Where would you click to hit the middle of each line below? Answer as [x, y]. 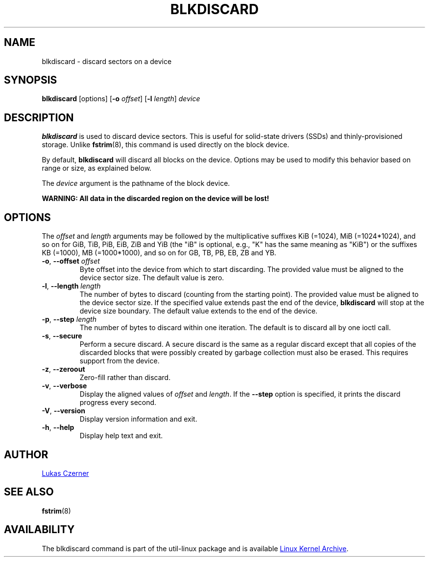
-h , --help [58, 427]
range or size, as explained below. [97, 168]
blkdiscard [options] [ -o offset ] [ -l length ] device [121, 99]
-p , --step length [69, 319]
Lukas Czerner [65, 473]
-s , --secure [62, 336]
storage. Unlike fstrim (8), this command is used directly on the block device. [166, 145]
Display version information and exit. [138, 419]
